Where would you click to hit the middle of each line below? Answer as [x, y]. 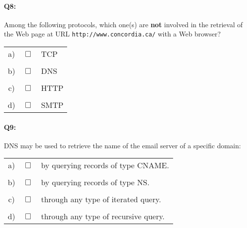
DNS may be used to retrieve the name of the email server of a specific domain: [123, 145]
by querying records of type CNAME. [105, 165]
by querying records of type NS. [95, 182]
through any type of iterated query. [101, 199]
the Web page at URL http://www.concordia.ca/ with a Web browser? [112, 34]
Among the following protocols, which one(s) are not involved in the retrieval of [123, 24]
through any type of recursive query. [103, 216]
